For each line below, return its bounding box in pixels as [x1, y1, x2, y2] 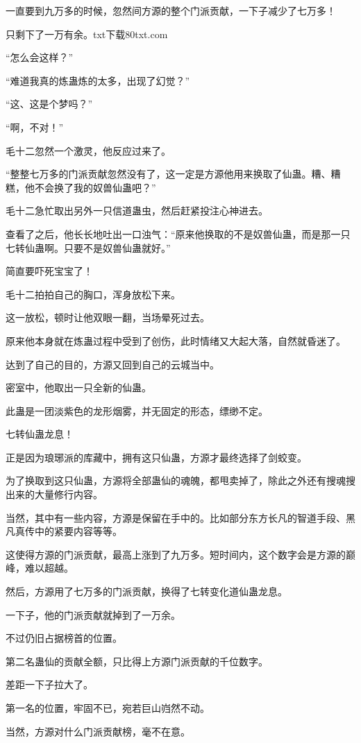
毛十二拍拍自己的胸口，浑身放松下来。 [6, 287, 180, 301]
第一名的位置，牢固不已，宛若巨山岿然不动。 [6, 701, 210, 715]
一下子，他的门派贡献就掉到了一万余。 [6, 607, 180, 622]
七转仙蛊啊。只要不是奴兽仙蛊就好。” [6, 240, 171, 255]
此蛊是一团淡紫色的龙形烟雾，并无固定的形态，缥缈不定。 [6, 403, 268, 418]
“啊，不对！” [6, 119, 64, 134]
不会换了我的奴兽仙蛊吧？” [34, 180, 156, 194]
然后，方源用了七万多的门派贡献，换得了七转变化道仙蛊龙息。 [6, 584, 287, 599]
